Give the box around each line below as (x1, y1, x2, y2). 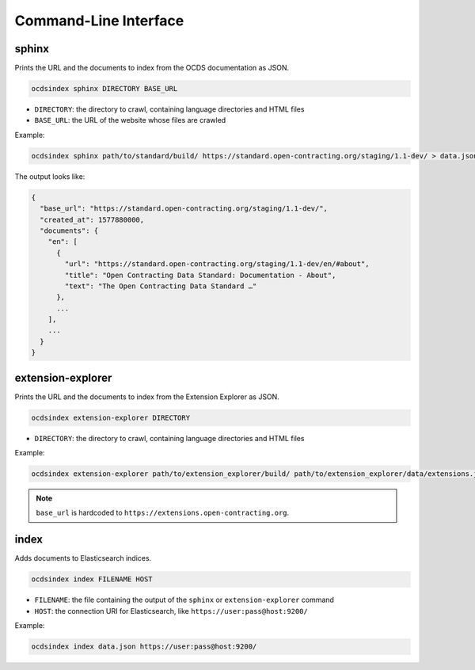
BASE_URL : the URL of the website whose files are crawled (34, 116, 226, 125)
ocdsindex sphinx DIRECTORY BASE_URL (31, 84, 178, 93)
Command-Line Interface (14, 12, 184, 29)
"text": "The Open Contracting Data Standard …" (64, 281, 257, 291)
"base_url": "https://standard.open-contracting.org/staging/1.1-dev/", (40, 204, 329, 213)
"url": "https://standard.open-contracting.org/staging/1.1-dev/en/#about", (64, 260, 370, 268)
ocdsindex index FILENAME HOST (31, 575, 154, 584)
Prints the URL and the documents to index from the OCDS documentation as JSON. (14, 63, 289, 73)
